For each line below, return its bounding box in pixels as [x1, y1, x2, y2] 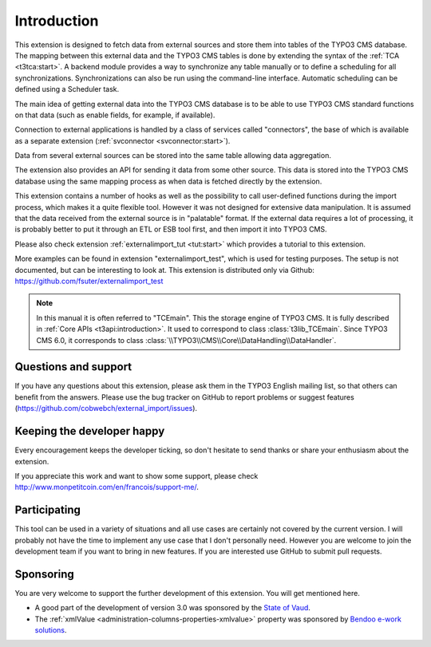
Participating [14, 503, 81, 517]
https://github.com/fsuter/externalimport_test [14, 276, 164, 286]
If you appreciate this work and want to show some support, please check [14, 471, 259, 480]
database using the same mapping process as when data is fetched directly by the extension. [14, 176, 322, 186]
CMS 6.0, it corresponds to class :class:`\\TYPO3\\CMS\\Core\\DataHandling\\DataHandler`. [36, 335, 337, 345]
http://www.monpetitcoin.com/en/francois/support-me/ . [14, 483, 200, 492]
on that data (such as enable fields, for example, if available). [14, 110, 215, 120]
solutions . [34, 625, 67, 635]
